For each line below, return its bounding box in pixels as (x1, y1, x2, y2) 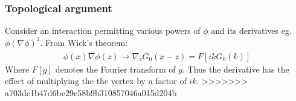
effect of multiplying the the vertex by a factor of (5, 74, 187, 87)
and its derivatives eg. (211, 24, 292, 37)
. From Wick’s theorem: (40, 36, 128, 48)
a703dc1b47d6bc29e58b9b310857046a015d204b (5, 86, 177, 99)
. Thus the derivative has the (182, 62, 289, 75)
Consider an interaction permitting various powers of (5, 24, 201, 37)
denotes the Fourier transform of (55, 62, 176, 75)
